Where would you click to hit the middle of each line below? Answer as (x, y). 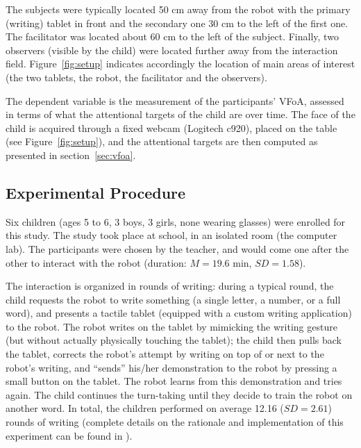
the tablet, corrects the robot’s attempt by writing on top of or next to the (165, 354)
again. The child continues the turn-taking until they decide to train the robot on (179, 394)
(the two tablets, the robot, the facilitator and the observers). (136, 77)
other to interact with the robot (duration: (96, 262)
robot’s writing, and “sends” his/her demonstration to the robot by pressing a (171, 367)
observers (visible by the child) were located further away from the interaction (172, 50)
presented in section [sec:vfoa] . (71, 155)
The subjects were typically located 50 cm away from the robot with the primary (178, 9)
